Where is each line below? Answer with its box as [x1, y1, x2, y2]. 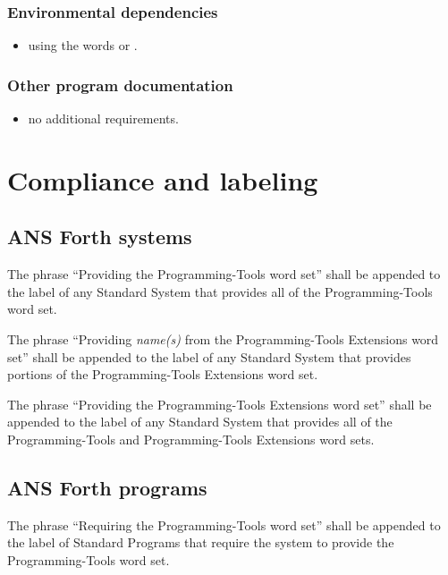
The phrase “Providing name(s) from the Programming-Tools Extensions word [7, 329, 439, 348]
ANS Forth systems [7, 223, 192, 250]
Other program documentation [7, 73, 233, 96]
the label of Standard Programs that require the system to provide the [7, 533, 394, 552]
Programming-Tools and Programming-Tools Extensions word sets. [7, 429, 375, 448]
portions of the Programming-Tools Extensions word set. [7, 365, 318, 384]
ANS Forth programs [7, 473, 207, 501]
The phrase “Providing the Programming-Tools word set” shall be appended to [7, 265, 441, 283]
